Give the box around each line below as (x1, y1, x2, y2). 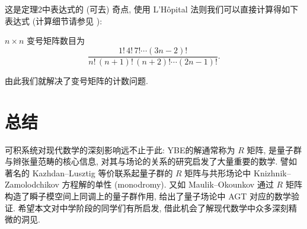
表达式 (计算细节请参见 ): (5, 14, 103, 27)
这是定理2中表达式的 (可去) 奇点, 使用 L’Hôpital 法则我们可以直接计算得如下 (5, 3, 299, 15)
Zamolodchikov (5, 178, 59, 191)
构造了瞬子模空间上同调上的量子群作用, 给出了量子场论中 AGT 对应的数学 (5, 189, 292, 202)
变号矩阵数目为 (27, 34, 85, 47)
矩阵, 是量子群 (247, 143, 302, 156)
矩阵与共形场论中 (184, 166, 251, 179)
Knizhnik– (254, 166, 291, 179)
